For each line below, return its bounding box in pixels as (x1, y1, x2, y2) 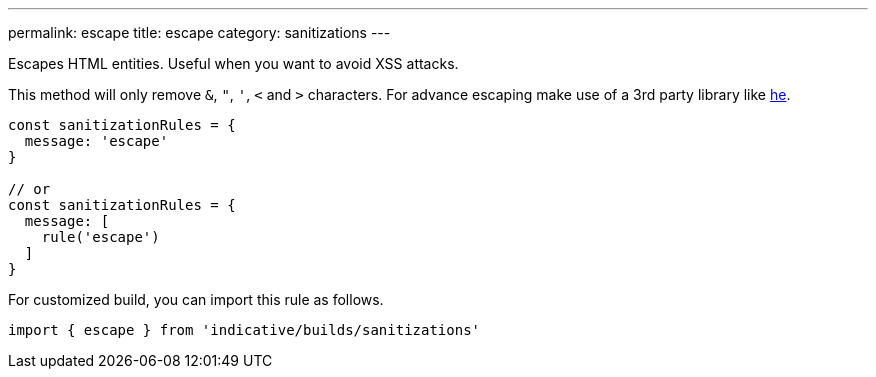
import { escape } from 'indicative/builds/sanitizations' (8, 322, 481, 338)
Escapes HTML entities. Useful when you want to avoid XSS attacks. (8, 55, 459, 72)
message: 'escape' (24, 133, 169, 149)
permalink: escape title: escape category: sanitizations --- (8, 24, 391, 41)
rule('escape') (41, 229, 160, 245)
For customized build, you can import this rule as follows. (8, 291, 384, 308)
